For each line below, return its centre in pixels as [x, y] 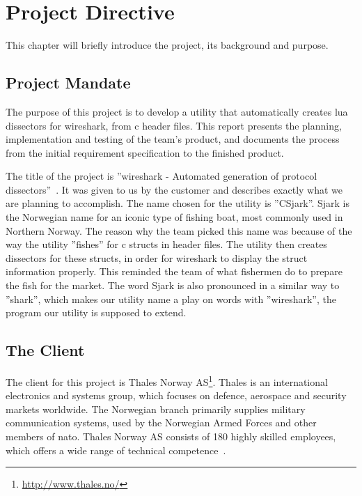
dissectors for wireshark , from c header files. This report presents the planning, [174, 125]
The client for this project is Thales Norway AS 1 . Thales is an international [167, 381]
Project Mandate [68, 83]
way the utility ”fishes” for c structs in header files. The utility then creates [166, 244]
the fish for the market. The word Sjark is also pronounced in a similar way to [173, 285]
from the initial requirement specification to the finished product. [145, 152]
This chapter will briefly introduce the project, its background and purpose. [167, 45]
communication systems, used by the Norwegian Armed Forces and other [161, 423]
